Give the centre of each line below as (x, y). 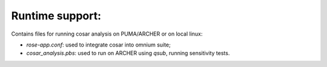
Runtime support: (56, 16)
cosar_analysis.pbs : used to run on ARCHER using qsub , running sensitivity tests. (128, 53)
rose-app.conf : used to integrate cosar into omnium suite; (98, 45)
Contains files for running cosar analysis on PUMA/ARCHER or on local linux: (107, 34)
